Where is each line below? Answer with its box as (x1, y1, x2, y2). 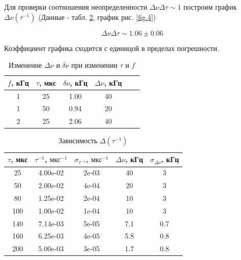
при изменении (71, 60, 118, 70)
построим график (183, 2, 237, 12)
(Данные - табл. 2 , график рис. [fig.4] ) (38, 11, 156, 22)
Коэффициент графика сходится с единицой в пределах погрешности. (4, 42, 219, 53)
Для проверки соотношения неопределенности (4, 2, 147, 12)
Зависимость (58, 135, 98, 146)
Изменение (9, 60, 42, 70)
